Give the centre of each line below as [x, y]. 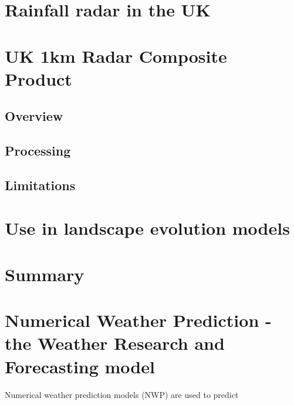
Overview [34, 116]
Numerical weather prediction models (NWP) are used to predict [122, 394]
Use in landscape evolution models [147, 228]
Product [38, 78]
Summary [45, 274]
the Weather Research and [115, 343]
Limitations [40, 185]
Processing [38, 151]
